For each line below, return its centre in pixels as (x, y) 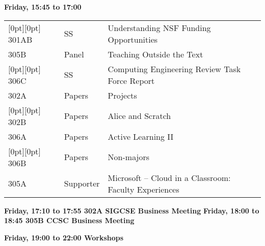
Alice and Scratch (139, 116)
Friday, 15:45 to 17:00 (43, 7)
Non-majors (129, 157)
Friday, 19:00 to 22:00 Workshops (64, 237)
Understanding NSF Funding (159, 27)
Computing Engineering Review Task (174, 69)
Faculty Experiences (143, 189)
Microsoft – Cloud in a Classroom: (169, 177)
